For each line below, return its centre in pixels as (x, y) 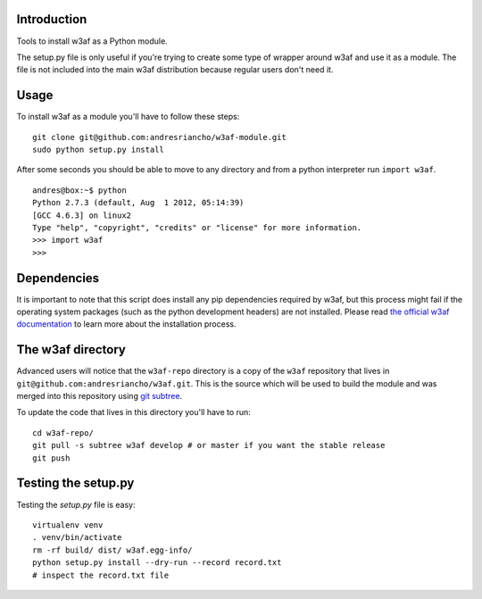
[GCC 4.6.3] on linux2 (82, 215)
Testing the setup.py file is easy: (76, 504)
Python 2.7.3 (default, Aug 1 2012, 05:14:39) (138, 203)
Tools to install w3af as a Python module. (92, 41)
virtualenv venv (68, 525)
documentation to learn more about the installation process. (126, 324)
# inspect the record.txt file (101, 575)
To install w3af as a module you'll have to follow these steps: (128, 117)
